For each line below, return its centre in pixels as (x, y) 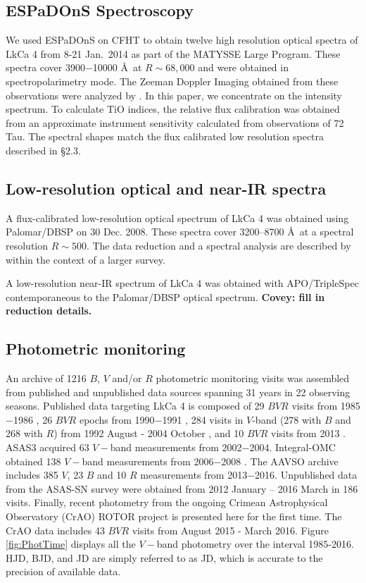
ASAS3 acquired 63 (48, 447)
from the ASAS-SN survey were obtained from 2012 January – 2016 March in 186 (182, 488)
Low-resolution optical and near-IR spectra (166, 188)
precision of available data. (63, 571)
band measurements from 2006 (148, 461)
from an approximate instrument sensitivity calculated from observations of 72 (175, 122)
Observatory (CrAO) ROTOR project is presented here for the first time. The (174, 516)
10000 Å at (117, 67)
